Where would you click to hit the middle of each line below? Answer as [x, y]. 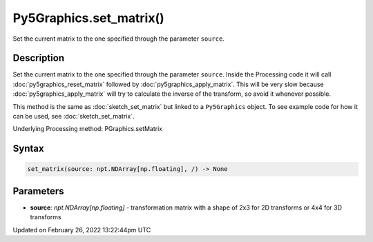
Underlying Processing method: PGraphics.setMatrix [87, 129]
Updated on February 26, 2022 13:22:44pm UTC [82, 230]
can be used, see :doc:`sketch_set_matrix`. [74, 117]
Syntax [28, 149]
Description [39, 58]
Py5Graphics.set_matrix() [89, 18]
